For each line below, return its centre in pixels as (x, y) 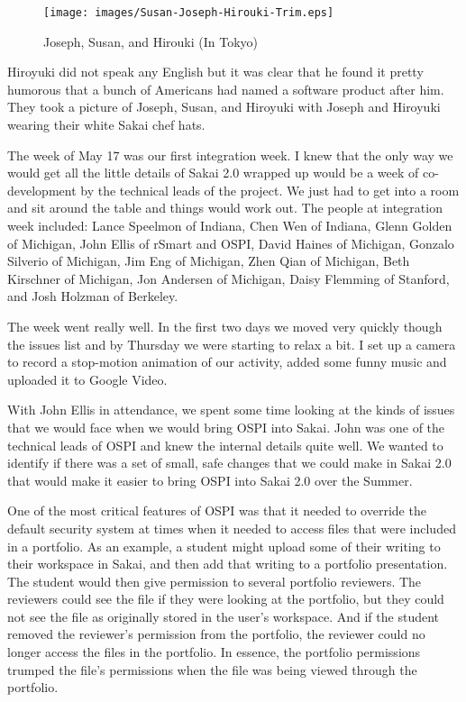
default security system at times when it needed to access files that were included (232, 528)
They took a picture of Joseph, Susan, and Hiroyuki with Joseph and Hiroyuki (224, 107)
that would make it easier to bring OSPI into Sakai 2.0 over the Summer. (210, 480)
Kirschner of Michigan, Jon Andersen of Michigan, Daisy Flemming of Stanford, (228, 278)
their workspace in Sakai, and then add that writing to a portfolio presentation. (228, 564)
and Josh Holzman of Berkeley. (93, 296)
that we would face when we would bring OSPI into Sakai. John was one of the (226, 427)
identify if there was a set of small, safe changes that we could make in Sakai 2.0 (229, 463)
